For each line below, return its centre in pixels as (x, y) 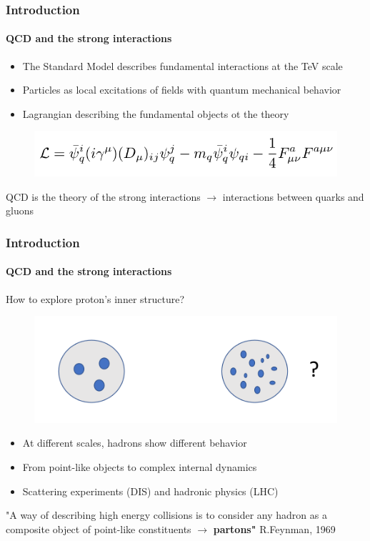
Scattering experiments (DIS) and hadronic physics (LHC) (150, 491)
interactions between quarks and (293, 196)
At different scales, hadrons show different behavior (135, 443)
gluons (20, 210)
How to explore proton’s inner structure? (95, 298)
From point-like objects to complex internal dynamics (140, 466)
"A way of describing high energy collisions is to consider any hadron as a (166, 515)
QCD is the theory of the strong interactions (103, 196)
